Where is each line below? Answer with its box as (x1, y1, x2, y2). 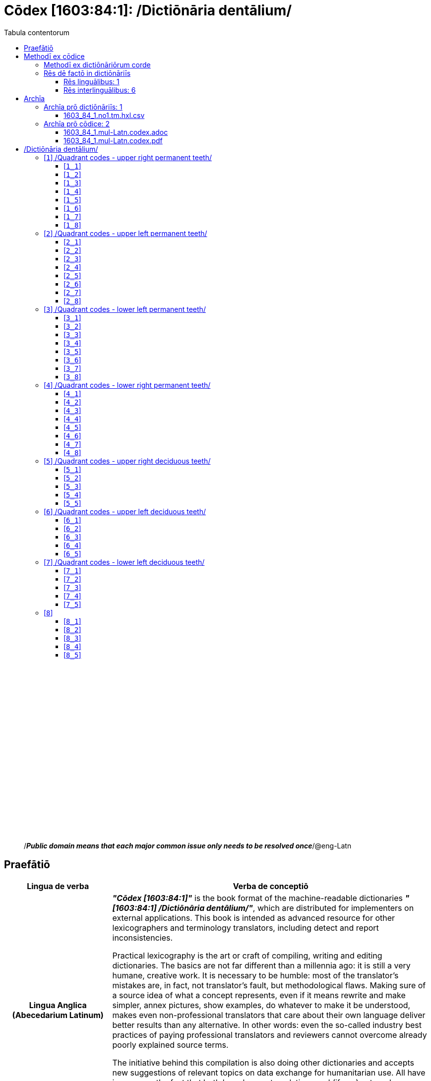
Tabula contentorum (4, 28, 70, 37)
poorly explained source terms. (112, 1039, 229, 1050)
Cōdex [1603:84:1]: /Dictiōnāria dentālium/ (4, 2, 292, 19)
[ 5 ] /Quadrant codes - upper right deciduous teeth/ (44, 456, 211, 465)
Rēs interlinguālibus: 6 (63, 85, 136, 94)
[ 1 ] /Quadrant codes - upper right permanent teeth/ (44, 153, 212, 162)
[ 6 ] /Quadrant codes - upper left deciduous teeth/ (44, 507, 206, 516)
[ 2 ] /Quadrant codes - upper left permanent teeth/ (44, 229, 207, 238)
